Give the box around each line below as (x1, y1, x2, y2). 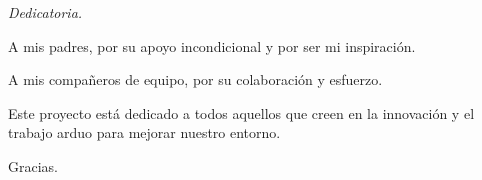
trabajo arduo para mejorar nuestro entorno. (8, 122, 281, 143)
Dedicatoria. (8, 2, 83, 22)
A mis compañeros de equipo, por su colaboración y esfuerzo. (8, 69, 383, 90)
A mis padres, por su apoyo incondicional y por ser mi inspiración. (8, 35, 416, 56)
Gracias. (8, 155, 58, 176)
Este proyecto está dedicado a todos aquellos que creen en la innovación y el (8, 102, 475, 123)
